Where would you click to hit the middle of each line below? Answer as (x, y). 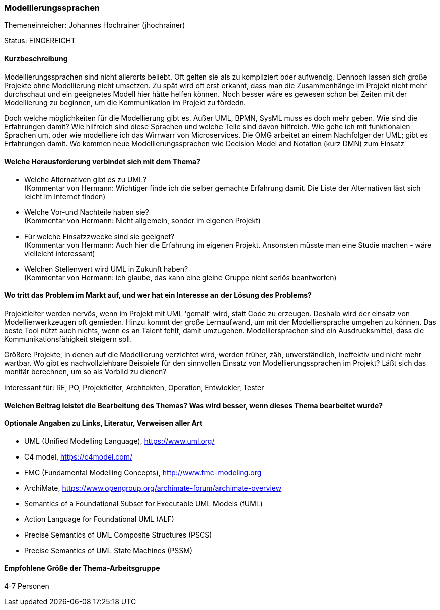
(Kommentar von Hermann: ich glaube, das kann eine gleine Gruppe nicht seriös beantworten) (180, 277)
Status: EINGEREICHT (40, 41)
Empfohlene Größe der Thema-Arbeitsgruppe (82, 568)
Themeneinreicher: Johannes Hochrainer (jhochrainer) (95, 25)
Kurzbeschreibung (36, 58)
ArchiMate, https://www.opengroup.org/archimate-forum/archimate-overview (153, 488)
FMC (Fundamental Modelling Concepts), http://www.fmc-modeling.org (143, 472)
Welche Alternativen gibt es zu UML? (86, 179)
